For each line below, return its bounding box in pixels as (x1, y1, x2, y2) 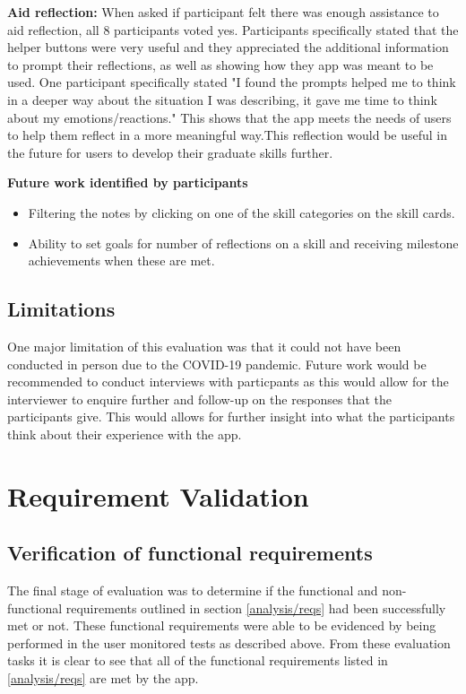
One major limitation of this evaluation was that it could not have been (7, 336, 401, 355)
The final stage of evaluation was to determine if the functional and (7, 581, 378, 600)
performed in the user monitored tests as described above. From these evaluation (7, 633, 451, 652)
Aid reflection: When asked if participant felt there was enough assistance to (7, 3, 439, 21)
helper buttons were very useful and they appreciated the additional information (7, 38, 449, 56)
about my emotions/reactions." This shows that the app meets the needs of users (7, 108, 452, 126)
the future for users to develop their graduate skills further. (7, 143, 333, 161)
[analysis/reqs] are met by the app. (7, 669, 199, 688)
